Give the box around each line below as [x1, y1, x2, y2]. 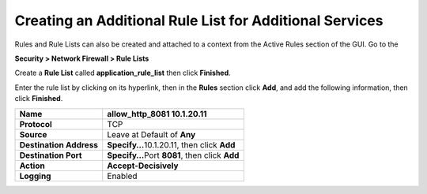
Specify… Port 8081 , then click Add [107, 150, 240, 161]
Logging [19, 170, 51, 181]
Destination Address [19, 139, 99, 150]
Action [19, 160, 45, 171]
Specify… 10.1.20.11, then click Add [107, 139, 236, 150]
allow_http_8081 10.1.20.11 [107, 108, 207, 119]
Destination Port [19, 150, 82, 161]
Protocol [19, 118, 53, 129]
